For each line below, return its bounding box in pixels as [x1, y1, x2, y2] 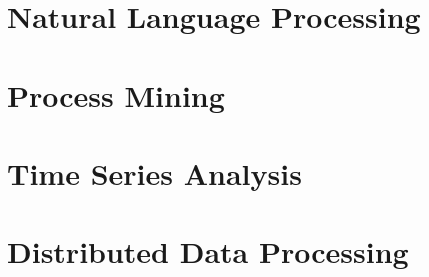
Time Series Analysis [7, 152, 302, 193]
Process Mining [7, 74, 225, 115]
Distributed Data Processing [7, 231, 409, 272]
